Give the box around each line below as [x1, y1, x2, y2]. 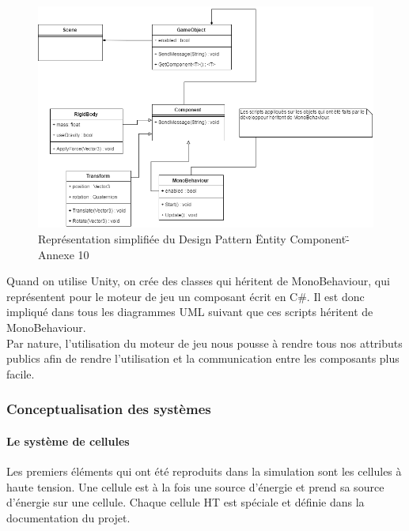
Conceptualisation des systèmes [6, 399, 211, 419]
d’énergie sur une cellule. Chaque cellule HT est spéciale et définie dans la [6, 494, 365, 510]
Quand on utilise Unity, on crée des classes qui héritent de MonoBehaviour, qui [6, 273, 390, 289]
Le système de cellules [6, 432, 130, 449]
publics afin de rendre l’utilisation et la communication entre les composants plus [6, 350, 400, 367]
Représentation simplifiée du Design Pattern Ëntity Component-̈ [38, 231, 350, 247]
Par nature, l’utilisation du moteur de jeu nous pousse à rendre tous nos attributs [6, 334, 403, 351]
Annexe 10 [38, 246, 89, 262]
